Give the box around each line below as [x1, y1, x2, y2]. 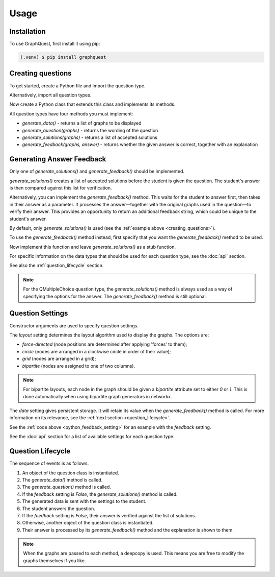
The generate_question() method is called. [22, 484, 112, 490]
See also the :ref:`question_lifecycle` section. [9, 262, 104, 269]
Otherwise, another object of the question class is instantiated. [22, 520, 154, 526]
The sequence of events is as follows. [9, 460, 89, 467]
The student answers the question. [22, 506, 95, 512]
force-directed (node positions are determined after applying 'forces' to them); [22, 341, 187, 347]
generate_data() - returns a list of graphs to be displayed [22, 120, 142, 126]
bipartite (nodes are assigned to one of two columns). [22, 363, 135, 369]
